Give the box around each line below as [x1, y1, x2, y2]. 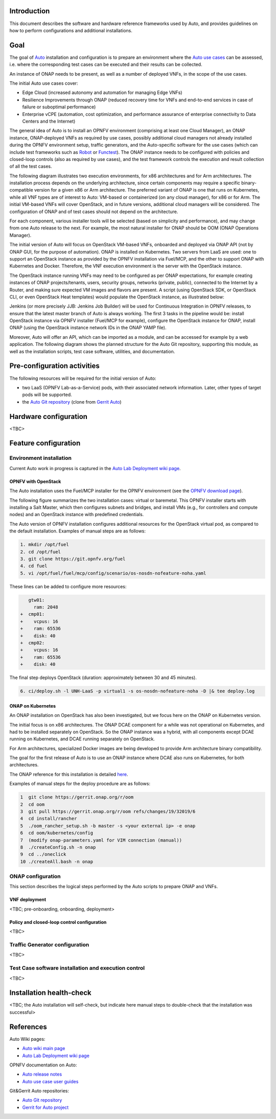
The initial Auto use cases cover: [9, 80, 79, 86]
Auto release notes [22, 1071, 62, 1078]
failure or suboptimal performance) [22, 104, 96, 110]
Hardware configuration [9, 412, 88, 421]
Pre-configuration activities [9, 362, 100, 370]
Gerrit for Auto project [22, 1104, 69, 1110]
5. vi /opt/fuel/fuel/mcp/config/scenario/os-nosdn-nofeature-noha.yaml [20, 570, 206, 576]
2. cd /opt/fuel [20, 549, 61, 554]
